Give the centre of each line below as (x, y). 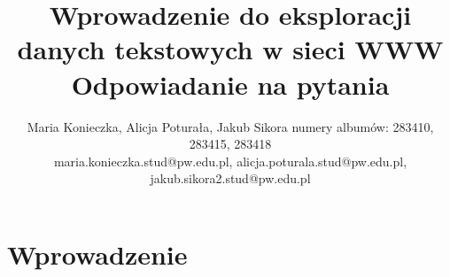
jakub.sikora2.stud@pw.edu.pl (230, 178)
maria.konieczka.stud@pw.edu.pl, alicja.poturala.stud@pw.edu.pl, (230, 161)
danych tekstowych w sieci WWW (230, 49)
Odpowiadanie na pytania (230, 84)
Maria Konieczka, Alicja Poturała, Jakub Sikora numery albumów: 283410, (230, 126)
